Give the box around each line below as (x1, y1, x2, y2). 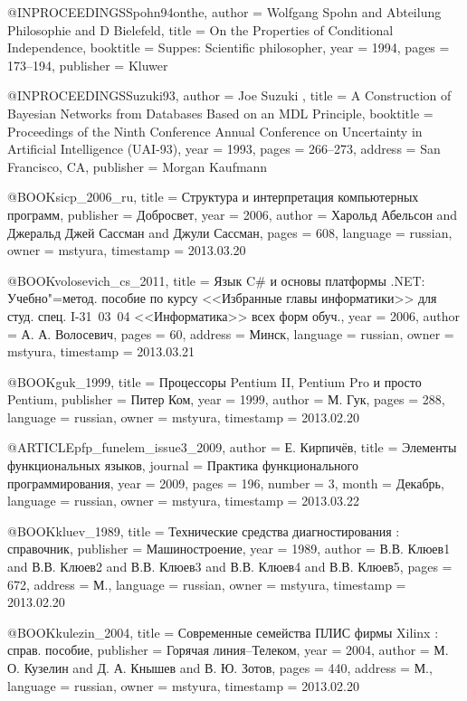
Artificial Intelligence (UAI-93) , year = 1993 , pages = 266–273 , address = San (7, 139, 441, 158)
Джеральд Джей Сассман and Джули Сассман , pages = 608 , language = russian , (7, 223, 453, 242)
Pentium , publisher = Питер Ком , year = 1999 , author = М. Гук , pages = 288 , (7, 390, 445, 409)
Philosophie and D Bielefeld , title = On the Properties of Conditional (7, 20, 394, 39)
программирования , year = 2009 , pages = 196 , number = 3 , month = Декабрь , (7, 473, 444, 492)
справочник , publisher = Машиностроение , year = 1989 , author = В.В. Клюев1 (7, 539, 451, 558)
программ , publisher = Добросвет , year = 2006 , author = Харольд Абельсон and (7, 204, 458, 223)
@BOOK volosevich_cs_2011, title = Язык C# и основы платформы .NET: (7, 270, 425, 289)
